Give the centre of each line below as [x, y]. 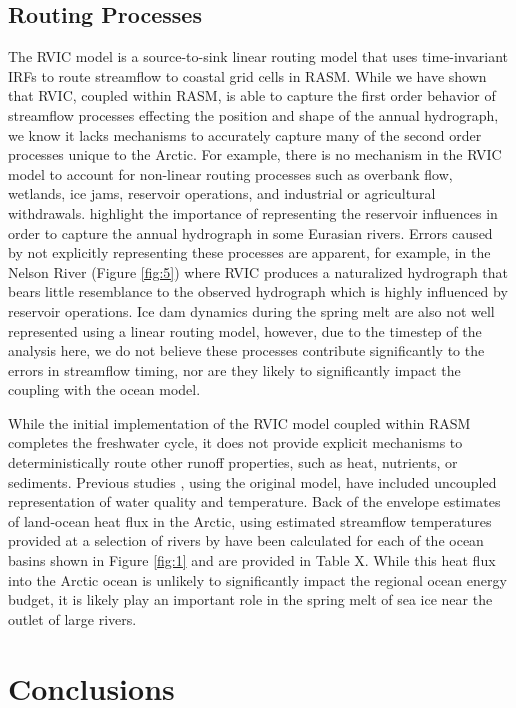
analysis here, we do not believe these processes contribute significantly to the [246, 350]
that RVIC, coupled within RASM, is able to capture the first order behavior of [252, 95]
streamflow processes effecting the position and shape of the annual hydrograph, [253, 114]
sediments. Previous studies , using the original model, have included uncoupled [252, 481]
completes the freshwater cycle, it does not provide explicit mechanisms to [235, 442]
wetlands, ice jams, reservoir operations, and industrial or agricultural [222, 193]
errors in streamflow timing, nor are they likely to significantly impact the [234, 369]
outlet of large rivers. [72, 618]
